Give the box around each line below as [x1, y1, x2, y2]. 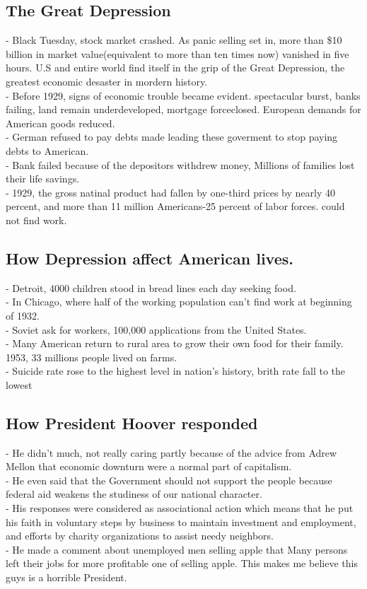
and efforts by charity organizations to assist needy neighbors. [6, 528, 274, 543]
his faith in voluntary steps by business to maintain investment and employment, [6, 514, 356, 529]
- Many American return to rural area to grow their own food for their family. [6, 336, 344, 351]
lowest [6, 377, 33, 392]
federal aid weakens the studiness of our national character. [6, 486, 262, 501]
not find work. [6, 212, 67, 227]
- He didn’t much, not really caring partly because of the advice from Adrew [6, 445, 337, 460]
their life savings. [6, 171, 80, 186]
